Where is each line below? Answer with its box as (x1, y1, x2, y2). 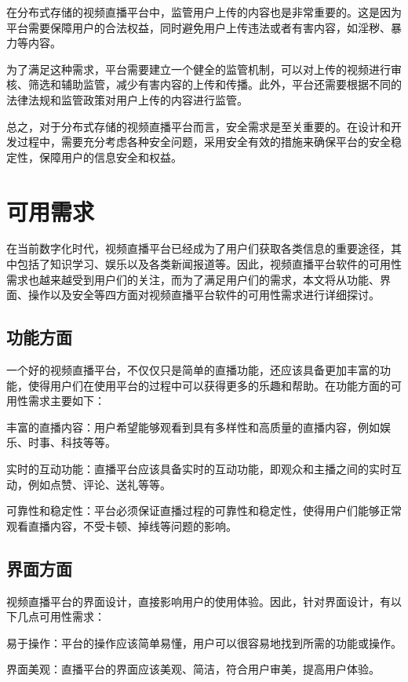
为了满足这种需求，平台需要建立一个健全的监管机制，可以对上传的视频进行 (6, 60, 391, 77)
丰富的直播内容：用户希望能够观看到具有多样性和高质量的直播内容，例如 (6, 418, 380, 435)
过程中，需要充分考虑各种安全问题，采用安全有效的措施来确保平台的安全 (16, 133, 391, 150)
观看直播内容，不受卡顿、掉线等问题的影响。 (6, 517, 237, 534)
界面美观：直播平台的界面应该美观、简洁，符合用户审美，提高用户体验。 (6, 661, 380, 677)
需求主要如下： (27, 392, 105, 409)
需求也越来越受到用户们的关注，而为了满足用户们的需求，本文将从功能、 (6, 271, 380, 287)
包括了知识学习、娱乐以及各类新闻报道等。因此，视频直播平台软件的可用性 (16, 256, 402, 272)
